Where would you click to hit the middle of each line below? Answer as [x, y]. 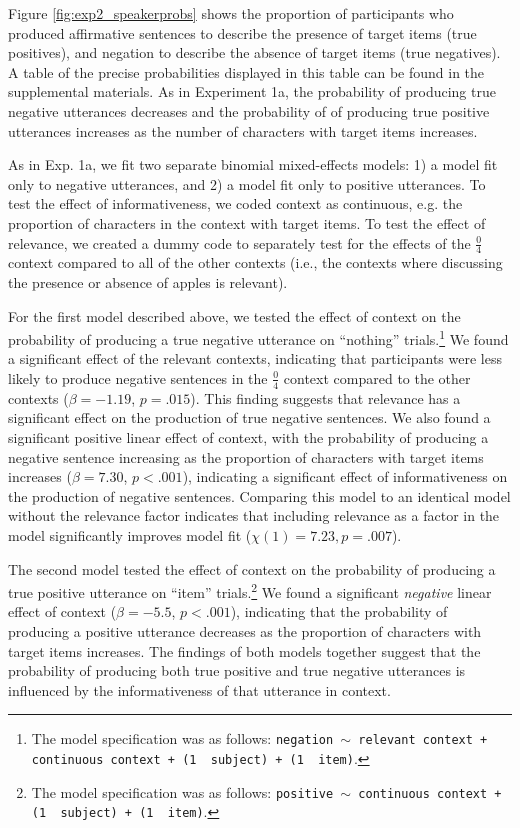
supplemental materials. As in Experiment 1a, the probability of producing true [252, 91]
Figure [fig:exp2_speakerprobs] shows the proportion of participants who [231, 13]
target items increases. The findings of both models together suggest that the [244, 650]
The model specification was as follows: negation [182, 738]
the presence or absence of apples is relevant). [148, 281]
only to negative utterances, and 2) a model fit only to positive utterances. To [247, 183]
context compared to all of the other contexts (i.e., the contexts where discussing [255, 262]
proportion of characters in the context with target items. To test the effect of [247, 222]
